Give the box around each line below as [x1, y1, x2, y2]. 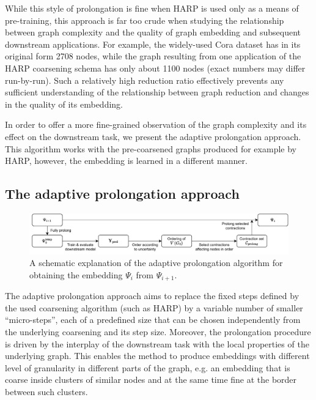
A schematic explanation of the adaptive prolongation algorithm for [29, 256, 283, 269]
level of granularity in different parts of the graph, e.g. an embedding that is [5, 361, 290, 374]
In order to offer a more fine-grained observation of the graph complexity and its [5, 118, 307, 131]
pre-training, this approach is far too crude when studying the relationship [5, 13, 284, 26]
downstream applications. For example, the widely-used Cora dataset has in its [5, 37, 301, 50]
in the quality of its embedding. [5, 97, 123, 110]
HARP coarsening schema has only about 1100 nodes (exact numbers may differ [5, 61, 306, 74]
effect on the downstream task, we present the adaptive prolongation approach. [5, 130, 301, 143]
